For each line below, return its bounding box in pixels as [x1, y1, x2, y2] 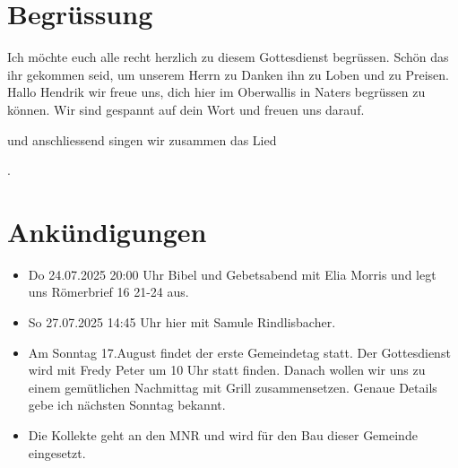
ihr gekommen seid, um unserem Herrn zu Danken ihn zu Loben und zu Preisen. [7, 65, 449, 83]
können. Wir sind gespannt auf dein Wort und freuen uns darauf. [7, 100, 365, 118]
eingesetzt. [28, 443, 86, 462]
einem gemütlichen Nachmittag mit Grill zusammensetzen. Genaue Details [28, 377, 437, 396]
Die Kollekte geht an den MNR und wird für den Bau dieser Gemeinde [28, 425, 418, 444]
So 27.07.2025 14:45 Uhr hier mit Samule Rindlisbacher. [28, 313, 336, 331]
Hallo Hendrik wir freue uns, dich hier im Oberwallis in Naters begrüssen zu [7, 82, 426, 101]
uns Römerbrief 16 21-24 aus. [28, 282, 189, 301]
